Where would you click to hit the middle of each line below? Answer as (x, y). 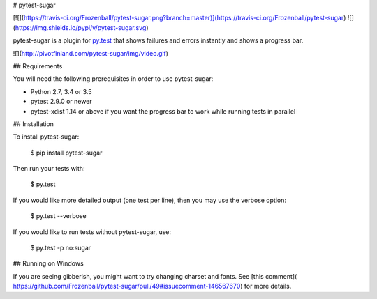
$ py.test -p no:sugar (61, 248)
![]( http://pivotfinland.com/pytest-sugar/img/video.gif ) (91, 53)
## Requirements (38, 66)
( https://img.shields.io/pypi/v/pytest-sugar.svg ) (81, 27)
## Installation (33, 124)
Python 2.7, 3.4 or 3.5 (61, 91)
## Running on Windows (48, 263)
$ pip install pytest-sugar (66, 153)
